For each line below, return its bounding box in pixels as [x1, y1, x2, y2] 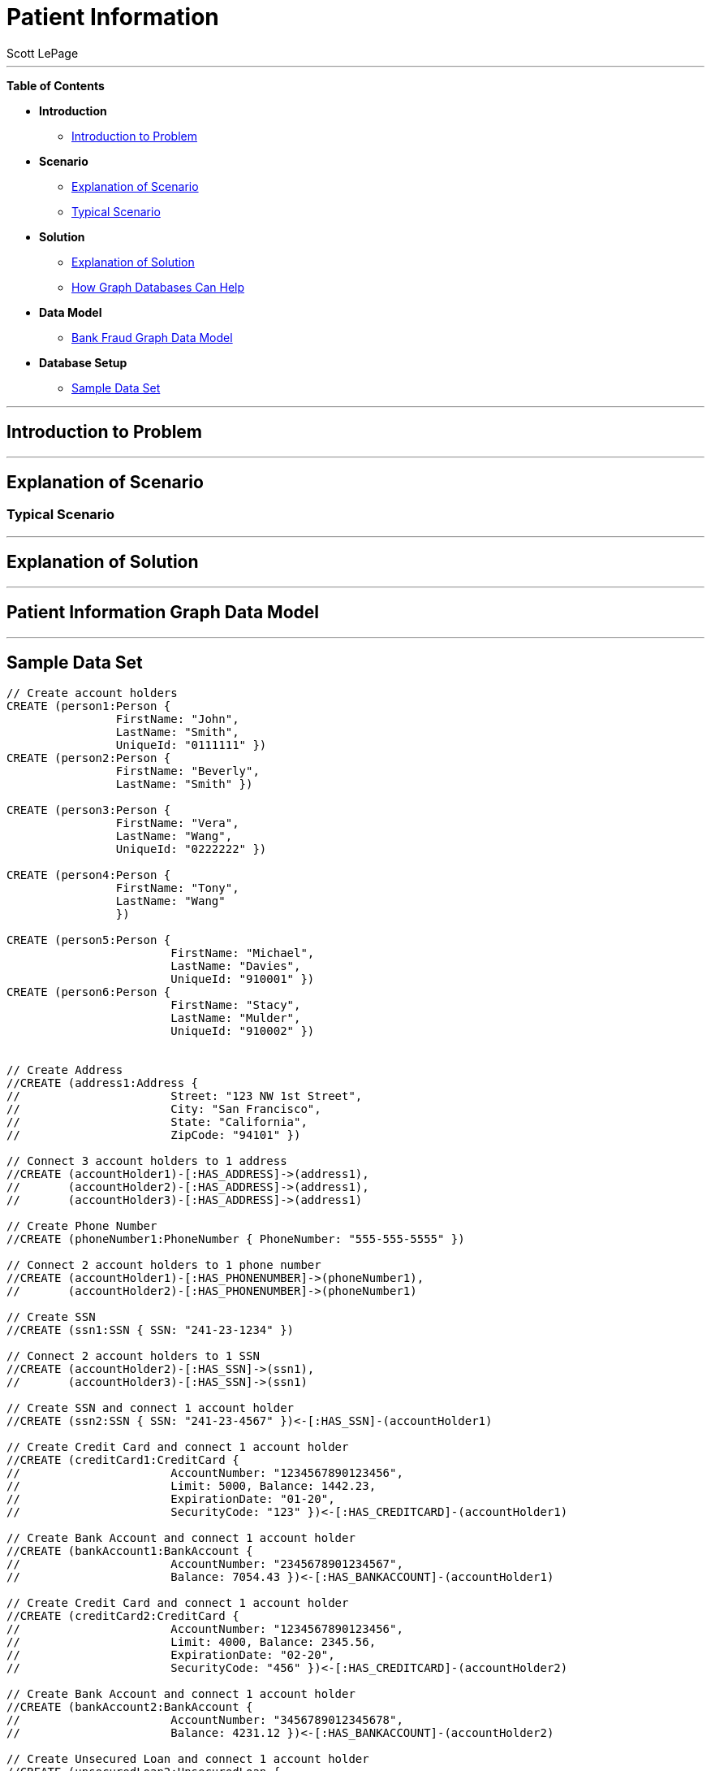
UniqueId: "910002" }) [170, 1024, 315, 1038]
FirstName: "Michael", [170, 946, 315, 960]
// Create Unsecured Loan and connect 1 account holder [6, 1752, 369, 1766]
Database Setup [39, 355, 127, 370]
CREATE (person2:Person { [6, 751, 171, 765]
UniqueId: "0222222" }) [115, 842, 267, 856]
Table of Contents [6, 78, 105, 93]
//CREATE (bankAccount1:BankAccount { [6, 1544, 253, 1558]
